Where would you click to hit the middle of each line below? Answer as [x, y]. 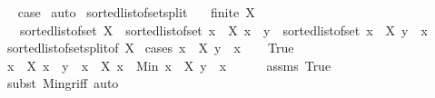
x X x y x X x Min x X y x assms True [169, 65]
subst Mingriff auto [63, 83]
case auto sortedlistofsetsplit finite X [136, 12]
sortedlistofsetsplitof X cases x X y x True [150, 48]
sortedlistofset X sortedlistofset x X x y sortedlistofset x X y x [223, 29]
